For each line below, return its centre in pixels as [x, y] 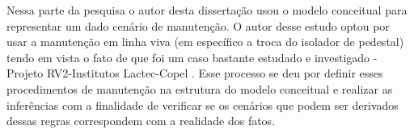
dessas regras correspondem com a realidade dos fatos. [141, 121]
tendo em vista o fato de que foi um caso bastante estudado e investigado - [192, 57]
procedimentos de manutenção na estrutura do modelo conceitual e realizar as [200, 88]
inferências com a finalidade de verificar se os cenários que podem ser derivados [203, 105]
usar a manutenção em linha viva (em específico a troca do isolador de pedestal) [205, 42]
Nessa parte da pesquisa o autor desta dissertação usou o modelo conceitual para [207, 10]
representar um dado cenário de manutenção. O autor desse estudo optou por [198, 25]
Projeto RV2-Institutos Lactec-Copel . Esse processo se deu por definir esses [195, 73]
